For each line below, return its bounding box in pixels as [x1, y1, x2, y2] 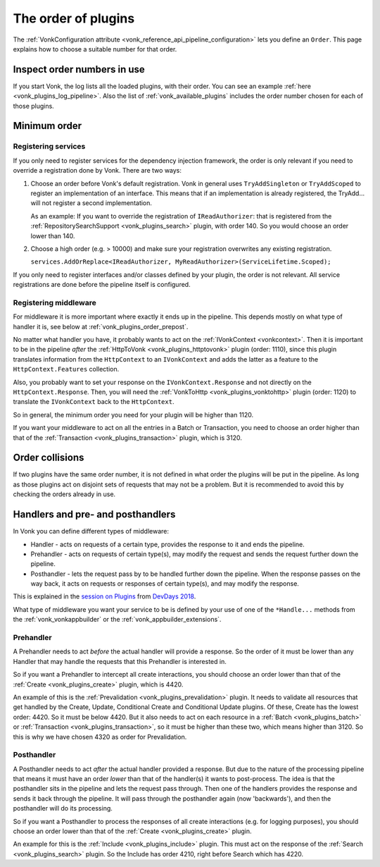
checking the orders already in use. [13, 490, 116, 498]
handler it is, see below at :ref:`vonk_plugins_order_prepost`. [13, 322, 189, 331]
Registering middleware [13, 297, 96, 307]
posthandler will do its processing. [13, 804, 113, 813]
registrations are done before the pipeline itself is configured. [13, 281, 191, 289]
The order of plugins [13, 11, 135, 26]
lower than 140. [30, 231, 75, 240]
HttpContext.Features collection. [13, 365, 120, 374]
